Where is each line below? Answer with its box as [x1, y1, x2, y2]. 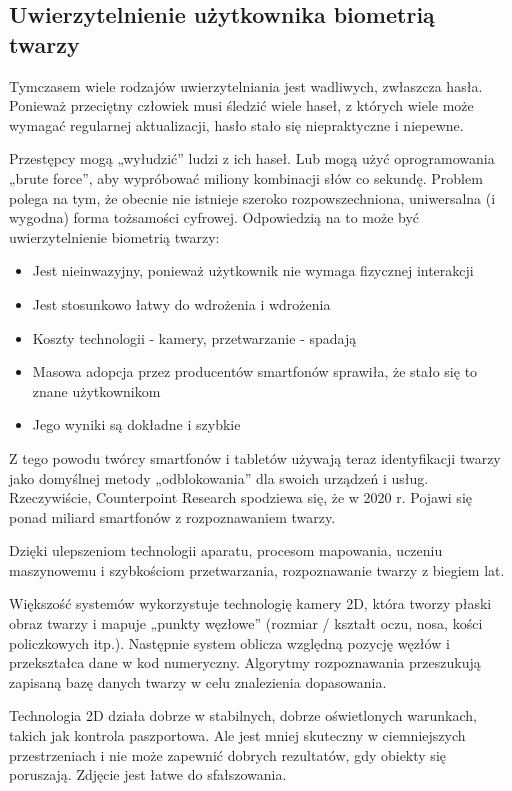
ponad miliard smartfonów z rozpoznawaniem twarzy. [9, 506, 336, 527]
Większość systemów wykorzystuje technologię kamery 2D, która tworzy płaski [9, 593, 492, 614]
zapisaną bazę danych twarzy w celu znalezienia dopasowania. [9, 671, 387, 692]
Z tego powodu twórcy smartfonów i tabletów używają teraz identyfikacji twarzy [9, 447, 501, 468]
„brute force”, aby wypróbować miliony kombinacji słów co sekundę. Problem [9, 167, 483, 188]
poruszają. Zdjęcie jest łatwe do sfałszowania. [9, 764, 287, 785]
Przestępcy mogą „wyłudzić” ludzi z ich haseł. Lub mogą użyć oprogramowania [9, 148, 495, 169]
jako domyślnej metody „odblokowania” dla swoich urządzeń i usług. [9, 467, 429, 488]
